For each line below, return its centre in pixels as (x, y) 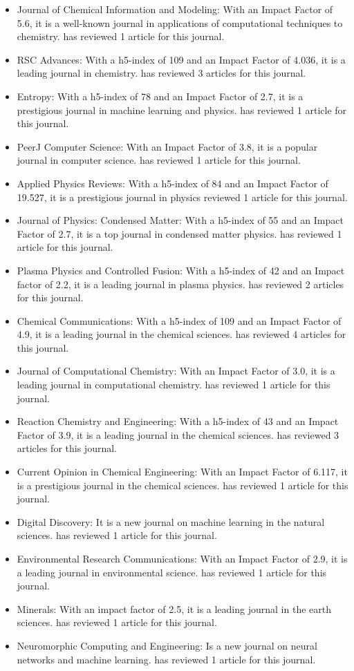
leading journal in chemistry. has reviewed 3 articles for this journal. (161, 73)
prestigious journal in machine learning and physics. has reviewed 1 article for (182, 110)
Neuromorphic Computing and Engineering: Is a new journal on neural (167, 645)
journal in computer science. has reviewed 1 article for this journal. (159, 160)
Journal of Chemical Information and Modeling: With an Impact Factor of (175, 9)
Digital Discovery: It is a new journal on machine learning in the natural (171, 521)
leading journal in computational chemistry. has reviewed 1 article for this (174, 385)
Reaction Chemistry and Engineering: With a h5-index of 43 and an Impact (178, 421)
